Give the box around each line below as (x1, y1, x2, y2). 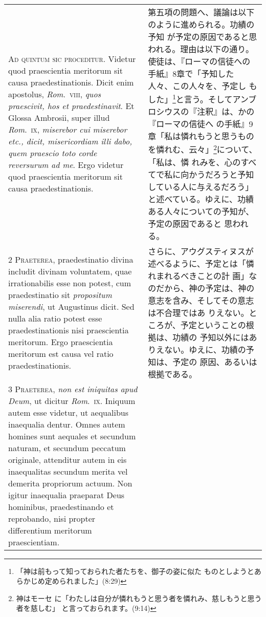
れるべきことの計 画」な (164, 269, 257, 282)
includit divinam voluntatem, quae (8, 265, 132, 277)
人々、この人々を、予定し (148, 80, 247, 92)
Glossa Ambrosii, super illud (8, 112, 110, 124)
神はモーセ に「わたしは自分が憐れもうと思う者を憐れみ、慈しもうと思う (16, 592, 262, 603)
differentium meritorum (8, 524, 92, 536)
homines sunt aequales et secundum (8, 430, 136, 442)
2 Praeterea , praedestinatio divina (8, 253, 134, 265)
